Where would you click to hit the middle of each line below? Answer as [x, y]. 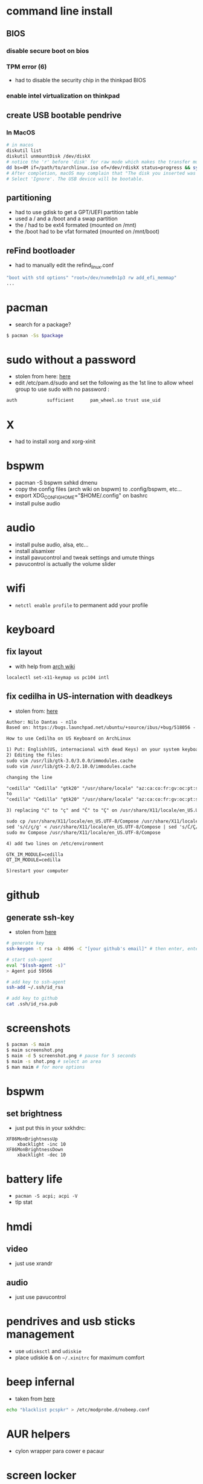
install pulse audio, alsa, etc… [52, 544]
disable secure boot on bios [48, 51]
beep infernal [40, 1382]
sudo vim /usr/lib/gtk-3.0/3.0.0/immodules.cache [70, 761]
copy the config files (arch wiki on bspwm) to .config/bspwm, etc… [98, 489]
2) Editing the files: [35, 755]
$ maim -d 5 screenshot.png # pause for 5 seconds [71, 1056]
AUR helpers [38, 1434]
